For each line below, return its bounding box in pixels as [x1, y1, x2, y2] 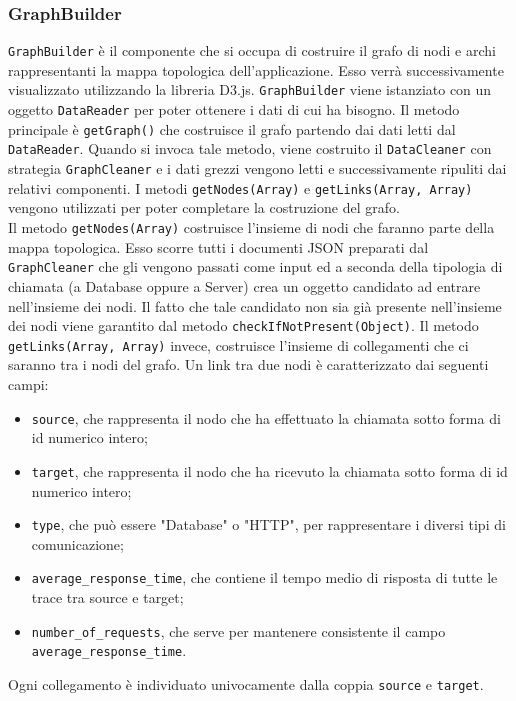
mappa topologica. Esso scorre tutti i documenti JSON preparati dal [8, 236, 429, 257]
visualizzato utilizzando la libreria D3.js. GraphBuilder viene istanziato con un [8, 79, 492, 100]
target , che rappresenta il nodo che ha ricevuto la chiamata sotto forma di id [31, 460, 508, 481]
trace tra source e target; [31, 587, 184, 607]
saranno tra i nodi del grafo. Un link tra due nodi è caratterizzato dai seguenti [8, 354, 489, 375]
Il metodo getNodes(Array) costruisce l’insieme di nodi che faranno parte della [8, 217, 495, 237]
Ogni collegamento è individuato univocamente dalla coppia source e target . [8, 673, 484, 694]
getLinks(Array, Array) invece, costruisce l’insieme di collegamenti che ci [8, 334, 469, 355]
